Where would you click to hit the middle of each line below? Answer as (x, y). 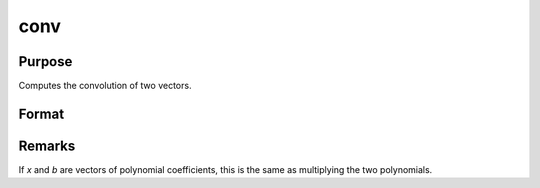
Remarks (47, 145)
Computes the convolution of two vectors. (105, 86)
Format (41, 113)
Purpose (45, 61)
